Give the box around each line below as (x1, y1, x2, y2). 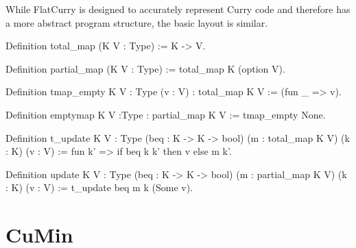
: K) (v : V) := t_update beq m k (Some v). (5, 180, 193, 195)
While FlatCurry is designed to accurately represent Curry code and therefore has (5, 2, 351, 16)
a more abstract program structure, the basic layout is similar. (5, 15, 268, 29)
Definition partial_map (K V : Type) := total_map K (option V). (5, 61, 285, 75)
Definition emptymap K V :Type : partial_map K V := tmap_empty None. (5, 107, 326, 121)
